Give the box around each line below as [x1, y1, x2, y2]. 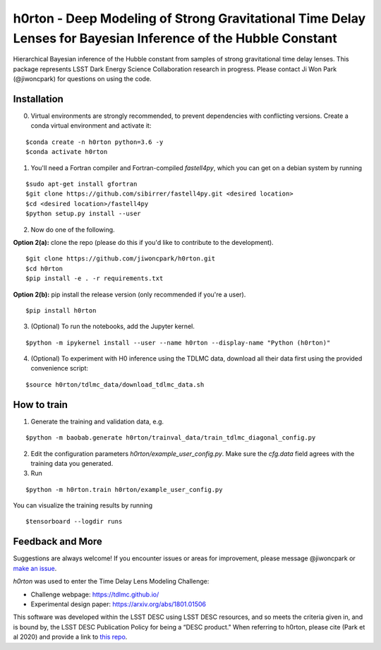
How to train [13, 399, 68, 411]
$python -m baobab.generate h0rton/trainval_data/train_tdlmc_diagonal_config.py [25, 434, 316, 442]
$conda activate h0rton [25, 148, 108, 156]
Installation [13, 92, 64, 105]
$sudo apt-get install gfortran [25, 180, 138, 188]
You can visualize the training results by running [13, 501, 153, 510]
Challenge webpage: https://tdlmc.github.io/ [30, 590, 159, 598]
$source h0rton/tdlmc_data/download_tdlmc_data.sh [25, 380, 205, 388]
